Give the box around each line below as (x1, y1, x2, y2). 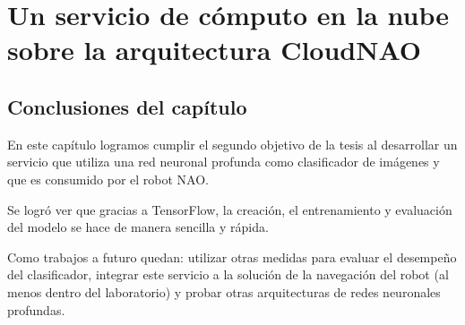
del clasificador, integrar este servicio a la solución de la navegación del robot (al (7, 265, 449, 284)
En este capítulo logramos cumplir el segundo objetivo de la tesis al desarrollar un (7, 134, 458, 153)
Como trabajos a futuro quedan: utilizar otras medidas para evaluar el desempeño (7, 247, 457, 266)
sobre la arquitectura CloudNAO (7, 31, 422, 68)
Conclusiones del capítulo (7, 92, 247, 120)
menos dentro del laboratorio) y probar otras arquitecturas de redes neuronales (7, 282, 441, 301)
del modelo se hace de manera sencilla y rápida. (7, 218, 269, 236)
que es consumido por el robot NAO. (7, 169, 210, 188)
